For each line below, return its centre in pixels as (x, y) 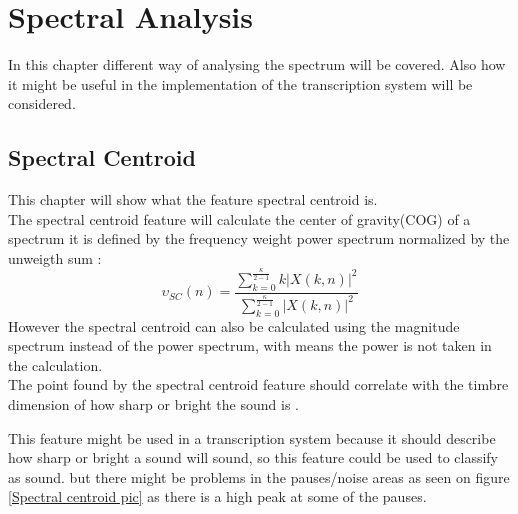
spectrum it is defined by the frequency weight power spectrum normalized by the (259, 238)
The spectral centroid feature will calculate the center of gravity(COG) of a (239, 218)
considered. (42, 103)
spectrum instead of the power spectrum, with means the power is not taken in (250, 345)
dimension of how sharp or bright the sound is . (153, 404)
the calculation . (55, 364)
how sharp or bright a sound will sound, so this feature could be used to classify (253, 457)
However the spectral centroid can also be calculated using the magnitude (234, 325)
